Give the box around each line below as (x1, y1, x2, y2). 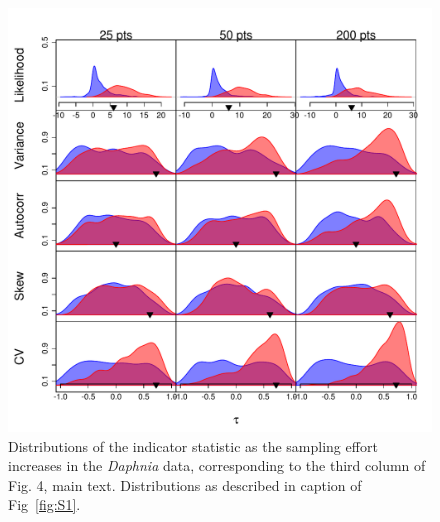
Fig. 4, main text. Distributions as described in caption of (8, 474, 362, 495)
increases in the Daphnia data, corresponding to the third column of (8, 455, 426, 476)
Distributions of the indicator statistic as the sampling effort (8, 435, 378, 456)
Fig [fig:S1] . (8, 494, 81, 515)
